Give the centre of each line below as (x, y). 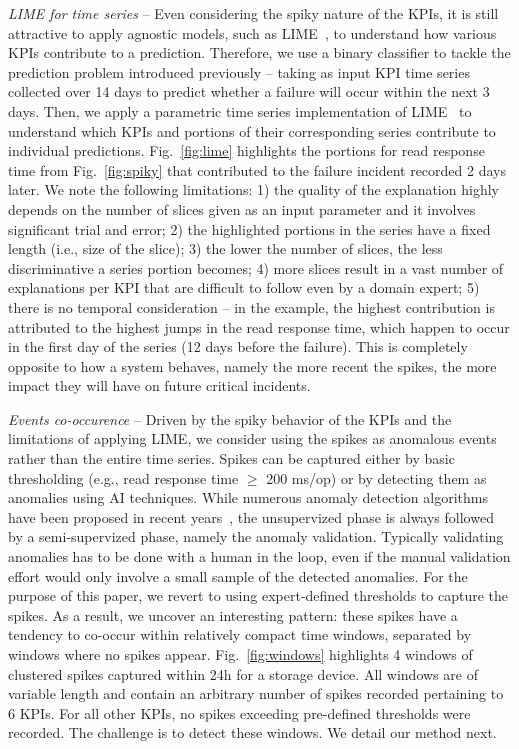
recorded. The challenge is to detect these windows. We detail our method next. (252, 732)
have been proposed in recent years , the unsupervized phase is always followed (251, 516)
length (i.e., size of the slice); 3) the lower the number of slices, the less (225, 248)
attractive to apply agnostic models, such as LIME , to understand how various (252, 32)
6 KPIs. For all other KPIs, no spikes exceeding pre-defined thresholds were (239, 712)
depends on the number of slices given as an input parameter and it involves (242, 208)
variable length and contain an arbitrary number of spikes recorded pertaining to (256, 693)
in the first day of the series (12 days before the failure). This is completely (238, 346)
